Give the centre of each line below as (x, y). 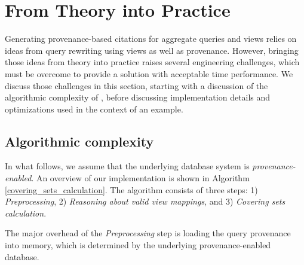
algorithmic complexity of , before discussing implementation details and (138, 97)
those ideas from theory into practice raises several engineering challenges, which (152, 62)
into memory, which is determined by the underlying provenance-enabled (138, 245)
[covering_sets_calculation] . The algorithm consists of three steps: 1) (131, 189)
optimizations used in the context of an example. (94, 109)
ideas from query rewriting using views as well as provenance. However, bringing (152, 50)
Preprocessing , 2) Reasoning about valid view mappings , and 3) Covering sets (145, 201)
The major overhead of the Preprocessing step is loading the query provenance (148, 233)
